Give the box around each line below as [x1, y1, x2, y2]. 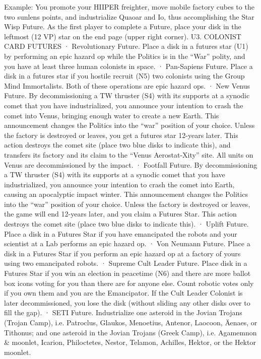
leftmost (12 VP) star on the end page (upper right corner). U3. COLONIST [4, 31, 241, 41]
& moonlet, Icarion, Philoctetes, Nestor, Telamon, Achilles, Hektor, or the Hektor [4, 337, 256, 347]
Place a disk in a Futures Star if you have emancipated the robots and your [4, 228, 237, 239]
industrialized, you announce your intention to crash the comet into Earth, [4, 179, 235, 189]
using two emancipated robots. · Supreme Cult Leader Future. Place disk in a [4, 258, 247, 268]
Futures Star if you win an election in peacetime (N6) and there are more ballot [4, 268, 251, 278]
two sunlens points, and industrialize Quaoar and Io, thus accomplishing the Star [4, 11, 254, 22]
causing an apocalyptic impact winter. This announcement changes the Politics [4, 189, 248, 199]
